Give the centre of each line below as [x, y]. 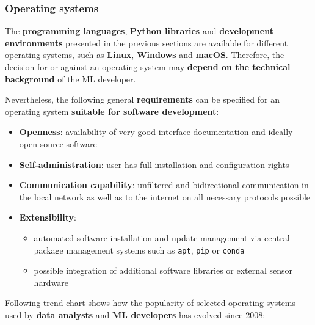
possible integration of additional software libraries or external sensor [163, 270]
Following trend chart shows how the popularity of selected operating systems [150, 303]
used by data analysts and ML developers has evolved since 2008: [135, 314]
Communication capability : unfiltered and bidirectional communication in [164, 185]
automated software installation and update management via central [162, 237]
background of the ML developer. [71, 79]
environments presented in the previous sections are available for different [147, 42]
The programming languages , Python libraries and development [139, 31]
